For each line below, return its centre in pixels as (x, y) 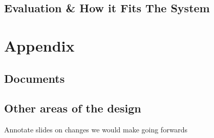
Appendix (39, 45)
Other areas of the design (73, 108)
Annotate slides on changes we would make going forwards (96, 130)
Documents (35, 78)
